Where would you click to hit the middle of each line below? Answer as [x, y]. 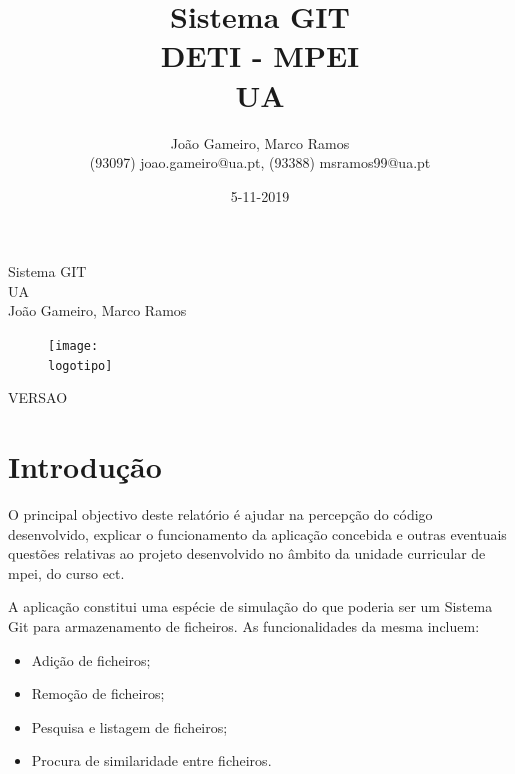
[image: [73, 346]
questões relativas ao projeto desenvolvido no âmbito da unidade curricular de [247, 553]
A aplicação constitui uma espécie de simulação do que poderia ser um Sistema [250, 606]
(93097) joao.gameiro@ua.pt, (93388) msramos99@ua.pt [260, 162]
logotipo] [80, 365]
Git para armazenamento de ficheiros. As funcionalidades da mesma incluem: [244, 626]
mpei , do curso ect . [66, 572]
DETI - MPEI [260, 55]
